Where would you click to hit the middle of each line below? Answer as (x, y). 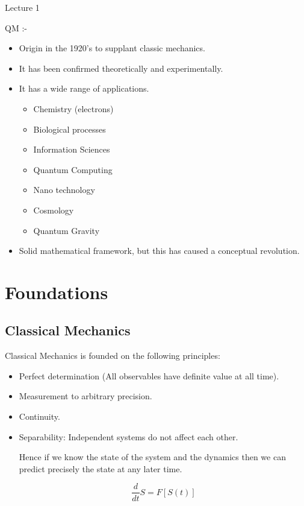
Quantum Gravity (67, 230)
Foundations (57, 292)
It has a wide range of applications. (84, 88)
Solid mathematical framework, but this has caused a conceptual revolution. (159, 251)
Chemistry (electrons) (73, 108)
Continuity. (39, 416)
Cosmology (54, 210)
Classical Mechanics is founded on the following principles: (113, 356)
